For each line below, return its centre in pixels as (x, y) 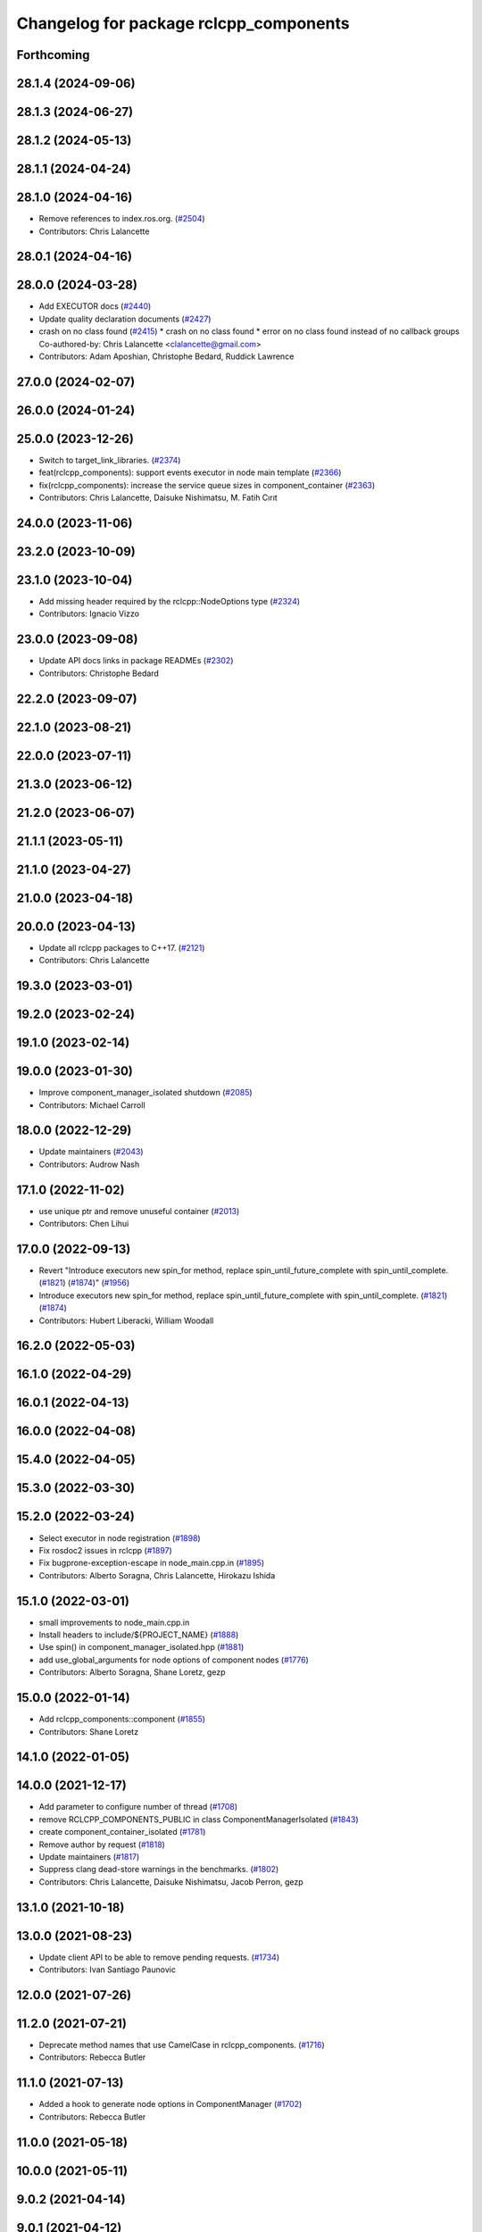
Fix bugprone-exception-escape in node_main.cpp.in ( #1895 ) (152, 1563)
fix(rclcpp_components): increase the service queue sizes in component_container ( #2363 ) (207, 485)
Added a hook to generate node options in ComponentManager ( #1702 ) (170, 2104)
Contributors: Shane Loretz (88, 1731)
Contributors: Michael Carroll (92, 1105)
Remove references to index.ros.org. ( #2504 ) (122, 219)
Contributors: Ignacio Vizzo (89, 614)
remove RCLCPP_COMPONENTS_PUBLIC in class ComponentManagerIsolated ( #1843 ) (199, 1819)
